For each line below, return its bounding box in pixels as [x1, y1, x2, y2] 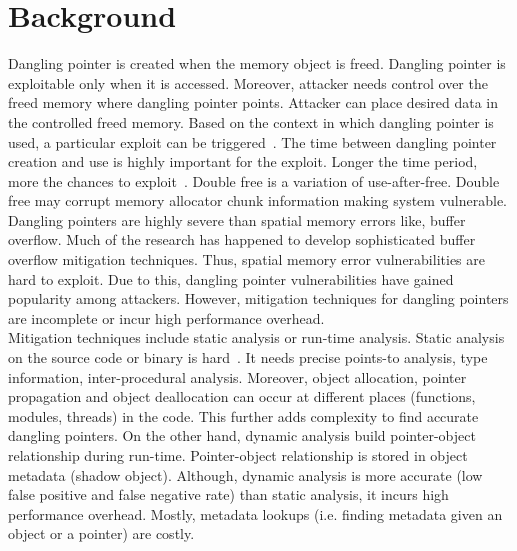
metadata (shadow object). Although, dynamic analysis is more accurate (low [8, 464, 483, 485]
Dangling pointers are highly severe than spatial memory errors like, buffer [8, 209, 466, 230]
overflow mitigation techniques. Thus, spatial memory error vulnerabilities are [8, 249, 485, 270]
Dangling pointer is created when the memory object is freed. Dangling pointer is [8, 53, 506, 74]
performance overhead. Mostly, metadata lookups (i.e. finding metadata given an [8, 503, 503, 524]
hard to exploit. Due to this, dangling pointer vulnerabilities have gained [8, 268, 454, 289]
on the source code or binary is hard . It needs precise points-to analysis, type [8, 347, 488, 368]
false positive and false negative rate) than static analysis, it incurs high [8, 484, 449, 505]
